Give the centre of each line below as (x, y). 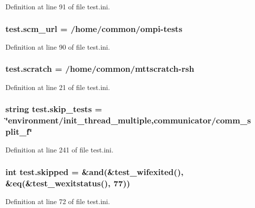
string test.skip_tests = (54, 109)
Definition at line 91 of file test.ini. (58, 6)
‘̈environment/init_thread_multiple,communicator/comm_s (128, 120)
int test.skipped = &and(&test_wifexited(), (94, 171)
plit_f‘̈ (19, 131)
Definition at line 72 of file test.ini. (58, 201)
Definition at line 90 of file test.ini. (58, 46)
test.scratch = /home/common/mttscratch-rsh (100, 69)
